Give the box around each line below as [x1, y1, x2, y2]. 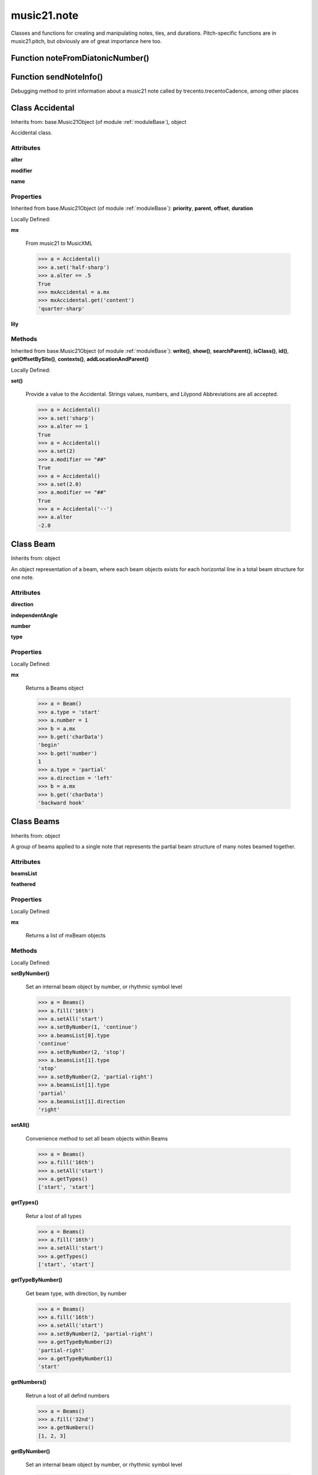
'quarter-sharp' [38, 305, 85, 312]
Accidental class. [11, 129, 52, 136]
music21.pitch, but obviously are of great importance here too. [11, 37, 162, 44]
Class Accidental [11, 103, 75, 113]
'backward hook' [38, 799, 85, 807]
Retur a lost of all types [25, 1212, 82, 1220]
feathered [11, 881, 36, 888]
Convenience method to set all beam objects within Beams [25, 1135, 168, 1142]
